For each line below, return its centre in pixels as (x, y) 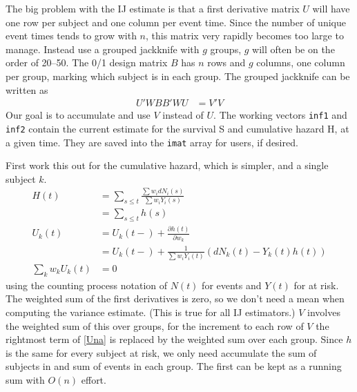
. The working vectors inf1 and (280, 115)
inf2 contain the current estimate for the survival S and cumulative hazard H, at (177, 128)
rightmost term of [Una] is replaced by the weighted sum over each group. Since (174, 339)
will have (331, 8)
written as (27, 89)
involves (324, 312)
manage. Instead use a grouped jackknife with (103, 49)
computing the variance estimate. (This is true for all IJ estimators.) (151, 312)
